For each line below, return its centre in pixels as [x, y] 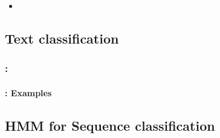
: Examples [28, 92]
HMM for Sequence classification [110, 125]
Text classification [62, 38]
